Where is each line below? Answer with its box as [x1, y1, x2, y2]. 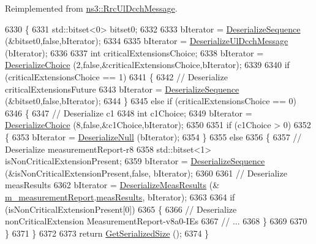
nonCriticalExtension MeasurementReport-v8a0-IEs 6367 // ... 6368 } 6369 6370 [5, 215, 307, 227]
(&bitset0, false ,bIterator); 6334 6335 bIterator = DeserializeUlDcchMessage [5, 34, 288, 47]
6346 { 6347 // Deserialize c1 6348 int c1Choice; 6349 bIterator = [5, 106, 252, 119]
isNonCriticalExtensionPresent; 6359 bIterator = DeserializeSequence [5, 154, 265, 167]
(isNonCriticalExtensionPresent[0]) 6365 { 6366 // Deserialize [5, 202, 237, 215]
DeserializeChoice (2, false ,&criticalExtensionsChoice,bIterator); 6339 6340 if [5, 58, 290, 71]
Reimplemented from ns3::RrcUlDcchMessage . [5, 2, 178, 14]
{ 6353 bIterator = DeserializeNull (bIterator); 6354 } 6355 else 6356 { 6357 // [5, 130, 302, 143]
